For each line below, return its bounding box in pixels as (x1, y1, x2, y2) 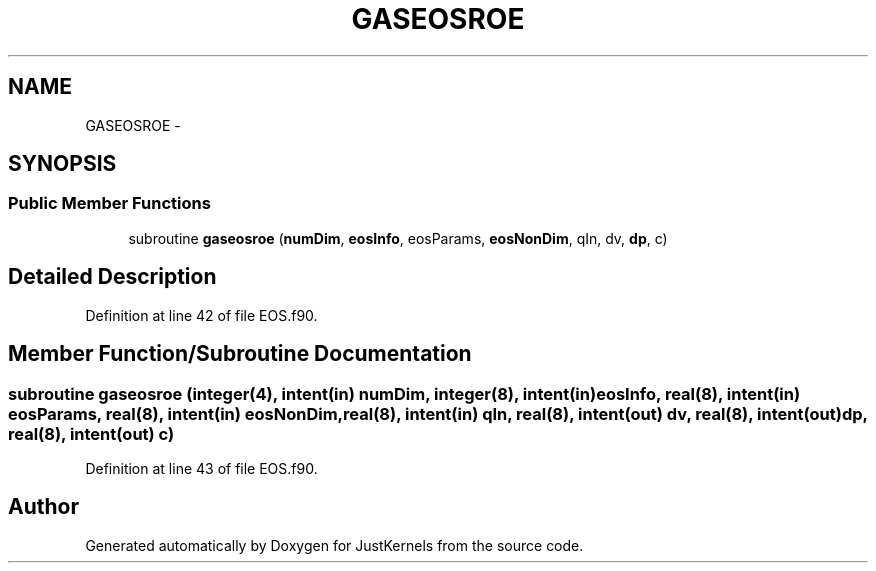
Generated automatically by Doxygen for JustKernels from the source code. (85, 536, 584, 554)
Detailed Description (8, 264, 217, 290)
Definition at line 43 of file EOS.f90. (85, 459, 318, 477)
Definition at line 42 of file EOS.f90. (85, 306, 318, 324)
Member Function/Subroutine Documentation (8, 341, 472, 367)
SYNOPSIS (8, 151, 117, 177)
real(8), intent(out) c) (8, 423, 175, 444)
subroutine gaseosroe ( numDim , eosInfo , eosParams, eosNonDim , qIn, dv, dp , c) (128, 229, 668, 247)
